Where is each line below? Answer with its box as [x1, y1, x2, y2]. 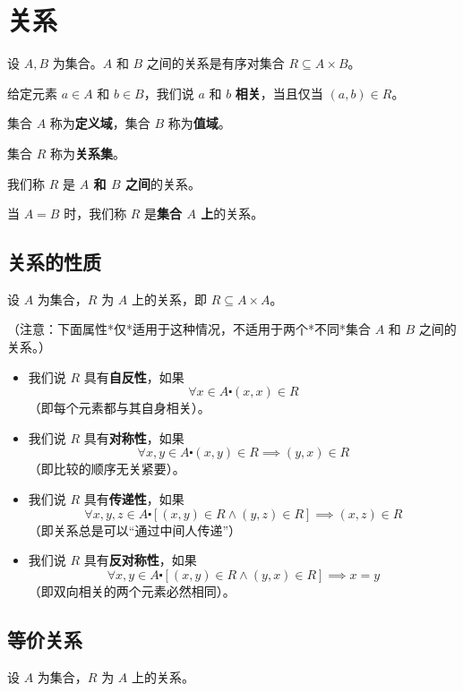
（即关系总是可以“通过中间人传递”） [28, 520, 242, 539]
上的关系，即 [131, 289, 207, 308]
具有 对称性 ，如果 [83, 428, 184, 447]
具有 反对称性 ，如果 [83, 551, 197, 569]
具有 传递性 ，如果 [83, 490, 184, 508]
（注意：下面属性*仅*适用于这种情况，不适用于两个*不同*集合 [7, 320, 371, 338]
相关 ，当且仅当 [235, 83, 323, 102]
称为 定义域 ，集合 [49, 114, 150, 132]
